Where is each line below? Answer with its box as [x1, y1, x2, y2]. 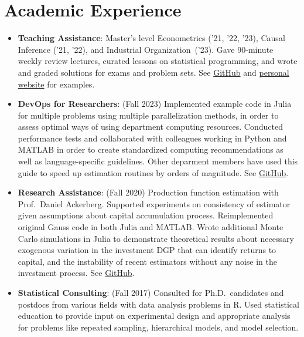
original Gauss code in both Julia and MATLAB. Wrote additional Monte [18, 221, 283, 233]
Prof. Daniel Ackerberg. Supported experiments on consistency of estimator [18, 197, 291, 210]
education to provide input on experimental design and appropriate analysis [18, 309, 291, 322]
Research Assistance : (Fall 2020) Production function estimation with [18, 186, 279, 198]
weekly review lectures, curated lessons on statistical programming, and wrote [18, 55, 298, 67]
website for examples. [18, 77, 95, 90]
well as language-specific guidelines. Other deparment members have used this [18, 155, 298, 167]
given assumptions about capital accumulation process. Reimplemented [18, 209, 274, 221]
